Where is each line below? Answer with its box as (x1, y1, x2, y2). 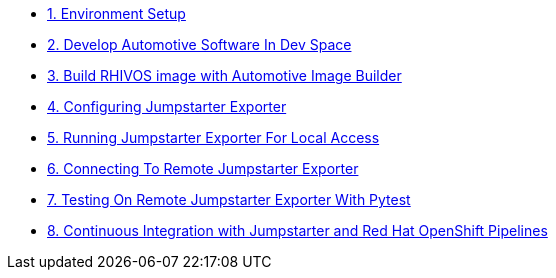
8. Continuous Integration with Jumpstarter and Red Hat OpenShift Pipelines (47, 222, 548, 239)
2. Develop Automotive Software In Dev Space (47, 36, 352, 53)
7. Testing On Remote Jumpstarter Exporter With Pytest (47, 191, 411, 208)
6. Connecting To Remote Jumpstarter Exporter (47, 160, 359, 177)
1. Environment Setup (47, 5, 186, 22)
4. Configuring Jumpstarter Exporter (47, 98, 287, 115)
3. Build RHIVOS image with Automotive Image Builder (47, 67, 402, 84)
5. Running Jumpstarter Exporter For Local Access (47, 129, 380, 146)
